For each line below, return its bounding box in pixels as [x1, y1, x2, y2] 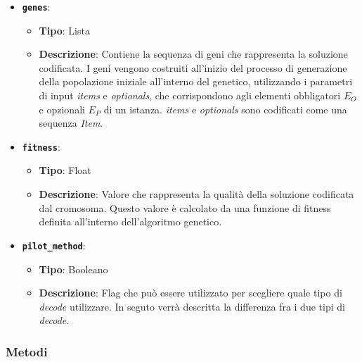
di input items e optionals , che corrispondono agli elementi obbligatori [39, 88, 341, 103]
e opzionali [39, 101, 85, 116]
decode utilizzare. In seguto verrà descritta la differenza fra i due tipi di [39, 299, 345, 313]
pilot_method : [22, 237, 86, 252]
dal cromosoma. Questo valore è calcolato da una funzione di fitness [39, 200, 331, 215]
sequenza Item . [39, 116, 103, 130]
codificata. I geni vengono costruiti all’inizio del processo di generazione [39, 60, 347, 75]
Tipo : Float [39, 163, 91, 177]
